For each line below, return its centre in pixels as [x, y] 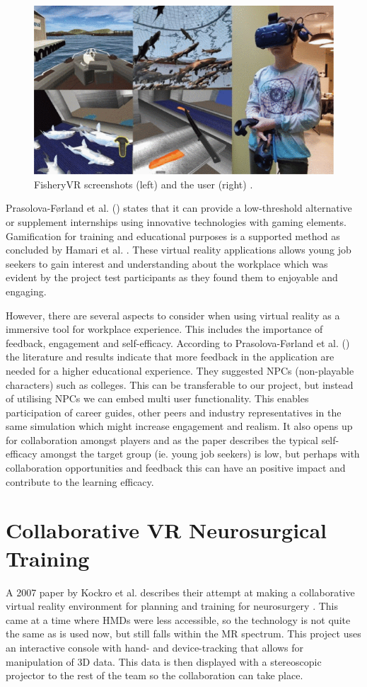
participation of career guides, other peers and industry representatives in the [174, 412]
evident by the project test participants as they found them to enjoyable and [172, 277]
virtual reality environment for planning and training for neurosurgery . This [172, 606]
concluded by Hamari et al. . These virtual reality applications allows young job [179, 250]
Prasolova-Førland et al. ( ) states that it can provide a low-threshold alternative [179, 208]
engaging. [26, 291]
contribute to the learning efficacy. [80, 481]
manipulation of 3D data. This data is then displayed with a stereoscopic [164, 661]
